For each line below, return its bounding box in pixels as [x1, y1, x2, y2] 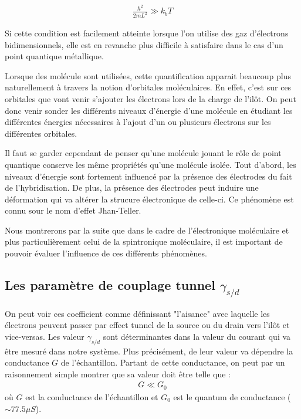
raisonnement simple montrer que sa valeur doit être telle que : [5, 367, 231, 380]
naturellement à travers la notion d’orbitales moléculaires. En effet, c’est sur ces [5, 81, 292, 93]
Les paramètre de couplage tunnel [5, 276, 215, 294]
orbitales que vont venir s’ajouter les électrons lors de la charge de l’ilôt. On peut [5, 92, 296, 104]
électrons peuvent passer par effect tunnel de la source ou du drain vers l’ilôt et [5, 319, 290, 331]
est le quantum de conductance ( [173, 390, 291, 403]
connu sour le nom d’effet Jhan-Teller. [5, 204, 141, 217]
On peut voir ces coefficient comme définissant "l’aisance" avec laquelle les [5, 307, 270, 319]
